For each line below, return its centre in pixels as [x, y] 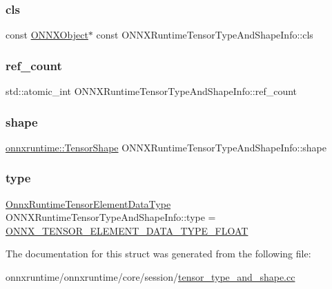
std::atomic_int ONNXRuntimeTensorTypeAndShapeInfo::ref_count [152, 91]
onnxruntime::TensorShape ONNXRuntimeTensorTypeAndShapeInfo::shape [166, 147]
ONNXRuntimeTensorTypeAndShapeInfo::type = [111, 217]
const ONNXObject [47, 35]
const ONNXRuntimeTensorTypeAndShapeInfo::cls [205, 35]
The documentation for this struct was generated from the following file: [158, 254]
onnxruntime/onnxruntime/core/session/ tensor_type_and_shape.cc [150, 277]
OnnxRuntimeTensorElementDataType [88, 203]
